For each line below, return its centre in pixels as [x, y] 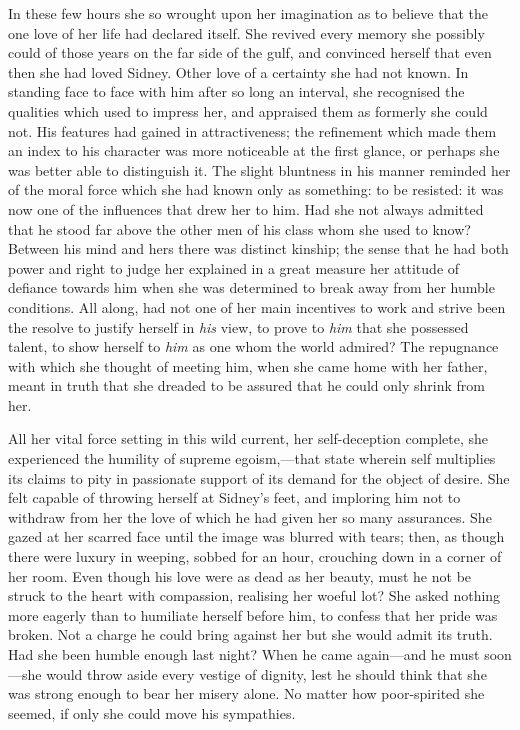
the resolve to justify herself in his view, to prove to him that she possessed [238, 326]
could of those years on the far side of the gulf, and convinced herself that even [250, 52]
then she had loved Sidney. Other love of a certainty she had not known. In [238, 71]
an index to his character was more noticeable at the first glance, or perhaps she [254, 150]
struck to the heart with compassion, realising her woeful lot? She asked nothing [254, 595]
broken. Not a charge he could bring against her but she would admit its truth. [250, 634]
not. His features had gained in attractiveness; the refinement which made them [252, 130]
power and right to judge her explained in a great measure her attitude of [234, 267]
